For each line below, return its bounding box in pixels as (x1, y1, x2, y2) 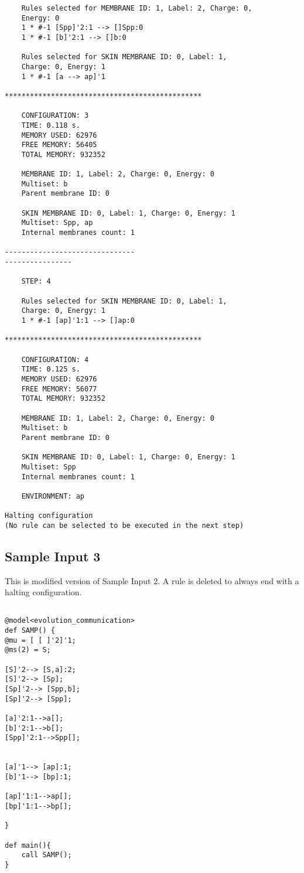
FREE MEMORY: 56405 (21, 141, 97, 149)
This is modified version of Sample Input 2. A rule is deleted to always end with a (5, 574, 299, 586)
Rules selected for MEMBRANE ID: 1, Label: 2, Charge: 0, (21, 4, 252, 12)
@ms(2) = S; (5, 646, 51, 654)
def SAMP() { (5, 626, 55, 635)
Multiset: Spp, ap (21, 219, 93, 227)
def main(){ (5, 841, 51, 850)
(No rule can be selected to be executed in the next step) (5, 521, 244, 530)
